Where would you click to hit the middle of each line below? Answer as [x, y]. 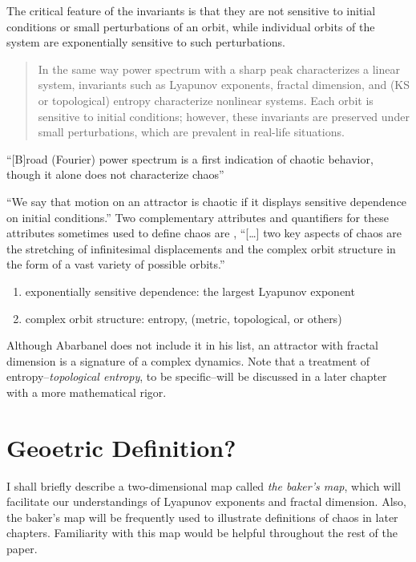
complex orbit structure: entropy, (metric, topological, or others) [184, 318]
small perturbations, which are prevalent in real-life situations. [191, 132]
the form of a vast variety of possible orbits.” [116, 264]
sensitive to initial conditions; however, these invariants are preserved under [224, 116]
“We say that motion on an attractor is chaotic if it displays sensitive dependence [207, 201]
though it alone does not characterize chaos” [115, 174]
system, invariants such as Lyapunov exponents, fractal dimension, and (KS [224, 85]
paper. [22, 548]
